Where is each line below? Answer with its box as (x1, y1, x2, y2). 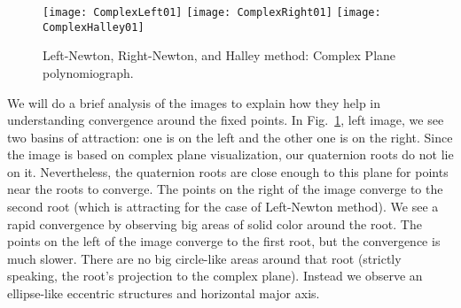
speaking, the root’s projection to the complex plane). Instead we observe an (7, 266, 423, 285)
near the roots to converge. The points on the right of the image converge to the (7, 180, 443, 198)
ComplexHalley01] (43, 20, 145, 34)
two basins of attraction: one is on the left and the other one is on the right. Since (7, 127, 453, 146)
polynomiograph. (43, 63, 134, 81)
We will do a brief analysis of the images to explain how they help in (7, 93, 381, 112)
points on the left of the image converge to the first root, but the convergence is (7, 232, 441, 250)
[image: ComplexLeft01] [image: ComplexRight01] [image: (43, 6, 381, 19)
